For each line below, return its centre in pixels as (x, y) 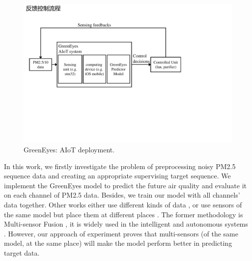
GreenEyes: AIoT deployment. (69, 149)
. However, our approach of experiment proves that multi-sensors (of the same (121, 233)
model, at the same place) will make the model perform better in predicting (118, 243)
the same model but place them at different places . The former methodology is (124, 214)
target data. (22, 252)
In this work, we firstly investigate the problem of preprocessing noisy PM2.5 (120, 166)
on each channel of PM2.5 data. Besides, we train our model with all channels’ (122, 195)
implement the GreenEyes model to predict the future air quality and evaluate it (126, 185)
